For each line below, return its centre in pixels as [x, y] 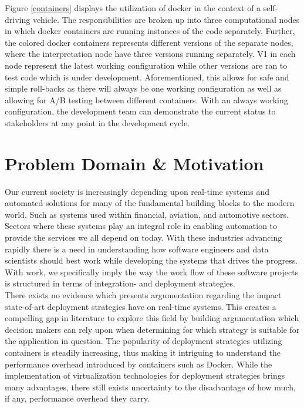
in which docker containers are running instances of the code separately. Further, [150, 31]
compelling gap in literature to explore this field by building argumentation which [152, 318]
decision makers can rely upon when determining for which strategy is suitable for [152, 329]
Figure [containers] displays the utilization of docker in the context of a [133, 8]
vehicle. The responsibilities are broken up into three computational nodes [166, 19]
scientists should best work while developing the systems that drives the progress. [151, 260]
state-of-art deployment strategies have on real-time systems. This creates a [141, 306]
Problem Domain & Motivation [134, 163]
